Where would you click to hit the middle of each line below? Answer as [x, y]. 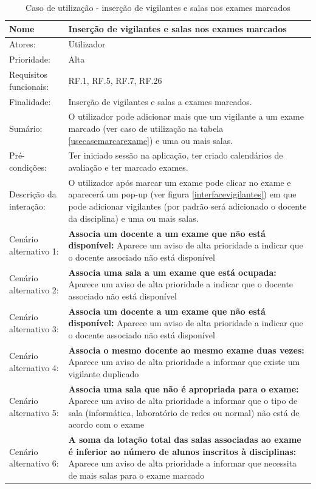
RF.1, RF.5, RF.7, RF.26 [115, 80]
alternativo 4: [34, 367]
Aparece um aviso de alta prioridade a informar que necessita [183, 463]
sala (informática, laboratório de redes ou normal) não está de [184, 412]
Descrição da [33, 194]
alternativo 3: [34, 328]
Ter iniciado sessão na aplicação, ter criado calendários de [176, 155]
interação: [27, 206]
